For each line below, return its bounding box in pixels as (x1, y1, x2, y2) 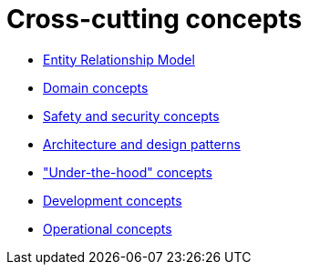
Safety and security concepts (43, 107, 220, 124)
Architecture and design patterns (43, 136, 241, 152)
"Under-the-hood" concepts (43, 164, 212, 180)
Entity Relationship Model (43, 51, 195, 67)
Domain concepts (43, 79, 149, 96)
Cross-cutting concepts (6, 4, 303, 35)
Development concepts (43, 192, 182, 208)
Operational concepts (43, 220, 172, 237)
